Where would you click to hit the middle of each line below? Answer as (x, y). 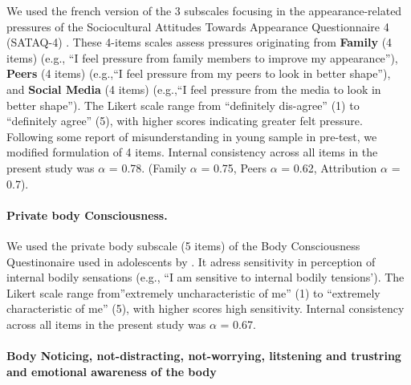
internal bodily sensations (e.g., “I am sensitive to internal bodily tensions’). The (205, 277)
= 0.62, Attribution (329, 167)
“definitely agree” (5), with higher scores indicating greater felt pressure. (185, 121)
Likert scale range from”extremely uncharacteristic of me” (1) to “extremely (193, 292)
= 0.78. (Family (148, 167)
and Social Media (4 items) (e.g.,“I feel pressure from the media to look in (194, 89)
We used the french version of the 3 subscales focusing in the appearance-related (204, 10)
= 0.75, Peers (234, 167)
